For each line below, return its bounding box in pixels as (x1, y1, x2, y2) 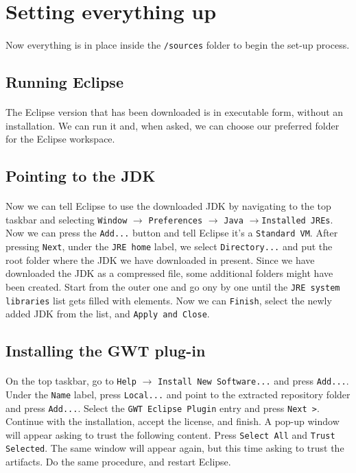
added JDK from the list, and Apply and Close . (5, 306, 210, 321)
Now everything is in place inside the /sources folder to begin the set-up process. (5, 37, 350, 51)
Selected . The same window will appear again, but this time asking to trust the (5, 441, 344, 455)
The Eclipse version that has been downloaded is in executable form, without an (5, 105, 344, 119)
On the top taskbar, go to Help (5, 374, 137, 388)
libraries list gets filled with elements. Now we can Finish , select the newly (5, 293, 332, 307)
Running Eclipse (5, 71, 123, 93)
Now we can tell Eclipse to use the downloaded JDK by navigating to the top (5, 199, 331, 213)
